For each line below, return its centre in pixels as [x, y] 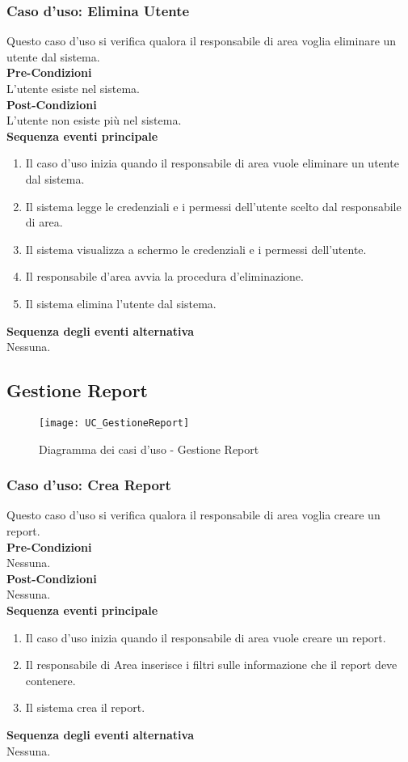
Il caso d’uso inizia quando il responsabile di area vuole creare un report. [206, 637]
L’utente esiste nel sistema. [73, 88]
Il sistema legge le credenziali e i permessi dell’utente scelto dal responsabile [213, 206]
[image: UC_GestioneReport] [114, 423]
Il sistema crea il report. [85, 707]
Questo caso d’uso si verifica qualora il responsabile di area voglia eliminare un [202, 41]
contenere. [50, 680]
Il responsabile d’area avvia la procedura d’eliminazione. [164, 276]
